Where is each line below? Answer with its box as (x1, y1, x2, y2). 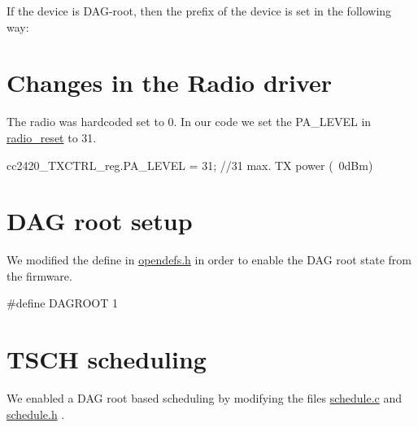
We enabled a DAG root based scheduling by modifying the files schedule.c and (7, 390, 402, 407)
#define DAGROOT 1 (7, 294, 118, 312)
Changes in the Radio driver (7, 66, 333, 99)
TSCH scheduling (7, 342, 207, 376)
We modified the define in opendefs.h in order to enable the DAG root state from (7, 251, 412, 268)
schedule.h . (7, 405, 65, 422)
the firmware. (7, 267, 72, 284)
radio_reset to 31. (7, 129, 97, 146)
